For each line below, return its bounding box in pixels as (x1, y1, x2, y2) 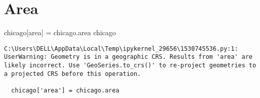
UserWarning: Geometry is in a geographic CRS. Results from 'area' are (4, 53, 252, 61)
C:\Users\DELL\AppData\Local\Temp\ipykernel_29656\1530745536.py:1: (4, 45, 238, 52)
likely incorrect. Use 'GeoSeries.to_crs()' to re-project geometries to (4, 62, 256, 69)
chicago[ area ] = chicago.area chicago (4, 27, 116, 38)
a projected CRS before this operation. (4, 70, 141, 77)
